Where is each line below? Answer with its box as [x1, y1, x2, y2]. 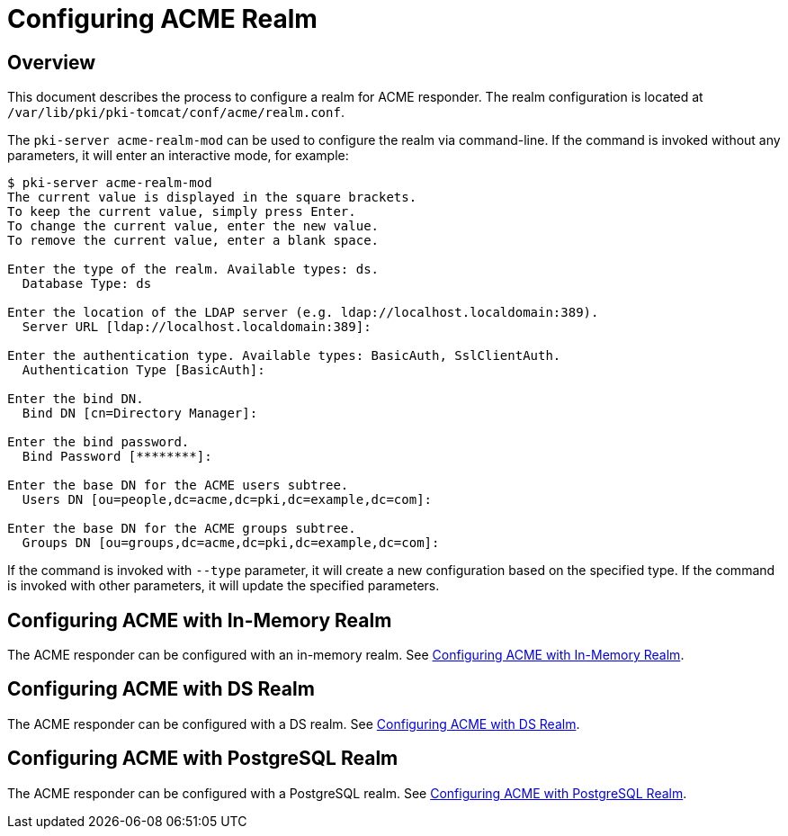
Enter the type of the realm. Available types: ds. [7, 262, 380, 277]
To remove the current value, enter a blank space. [7, 233, 380, 248]
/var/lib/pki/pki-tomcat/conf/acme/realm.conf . [7, 104, 345, 121]
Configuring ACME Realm [7, 4, 318, 34]
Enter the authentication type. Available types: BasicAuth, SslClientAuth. [7, 348, 561, 364]
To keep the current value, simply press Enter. [7, 204, 356, 220]
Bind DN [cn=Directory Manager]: [22, 406, 258, 421]
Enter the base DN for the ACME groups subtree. [7, 521, 356, 536]
